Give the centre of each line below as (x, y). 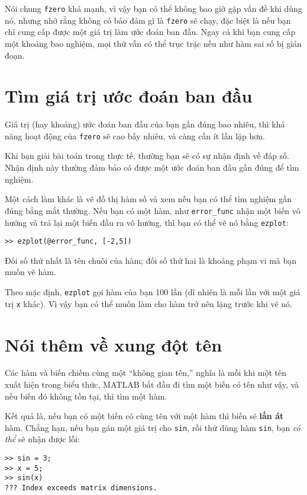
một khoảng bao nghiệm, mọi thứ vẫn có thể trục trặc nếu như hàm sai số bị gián (153, 43)
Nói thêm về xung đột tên (114, 344)
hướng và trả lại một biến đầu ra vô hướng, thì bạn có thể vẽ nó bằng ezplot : (147, 222)
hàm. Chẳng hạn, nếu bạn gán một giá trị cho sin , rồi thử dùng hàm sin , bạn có (153, 427)
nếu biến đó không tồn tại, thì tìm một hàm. (86, 396)
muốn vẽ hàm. (30, 272)
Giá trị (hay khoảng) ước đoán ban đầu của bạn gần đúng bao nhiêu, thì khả (145, 124)
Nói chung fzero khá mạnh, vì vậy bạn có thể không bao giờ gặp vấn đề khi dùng (153, 8)
